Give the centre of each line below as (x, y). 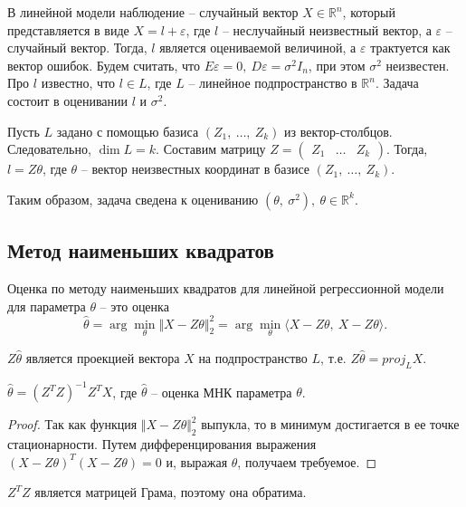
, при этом (337, 65)
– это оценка (134, 306)
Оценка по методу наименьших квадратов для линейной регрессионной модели (226, 287)
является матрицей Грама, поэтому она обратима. (171, 492)
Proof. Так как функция (72, 424)
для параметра (47, 306)
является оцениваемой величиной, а (258, 48)
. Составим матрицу (211, 149)
